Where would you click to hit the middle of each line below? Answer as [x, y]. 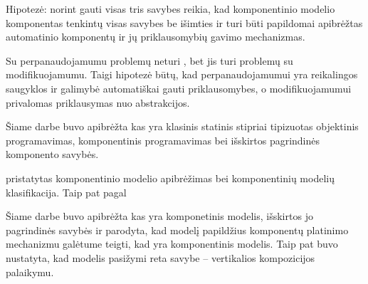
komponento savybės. [52, 154]
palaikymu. [30, 272]
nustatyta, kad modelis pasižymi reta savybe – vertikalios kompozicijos [161, 257]
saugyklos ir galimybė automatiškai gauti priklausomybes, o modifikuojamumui [179, 88]
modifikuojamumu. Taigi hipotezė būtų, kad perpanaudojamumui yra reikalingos [182, 74]
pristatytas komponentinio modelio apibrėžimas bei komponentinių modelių [170, 178]
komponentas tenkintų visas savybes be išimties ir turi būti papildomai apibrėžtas [184, 22]
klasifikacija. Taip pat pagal [66, 192]
